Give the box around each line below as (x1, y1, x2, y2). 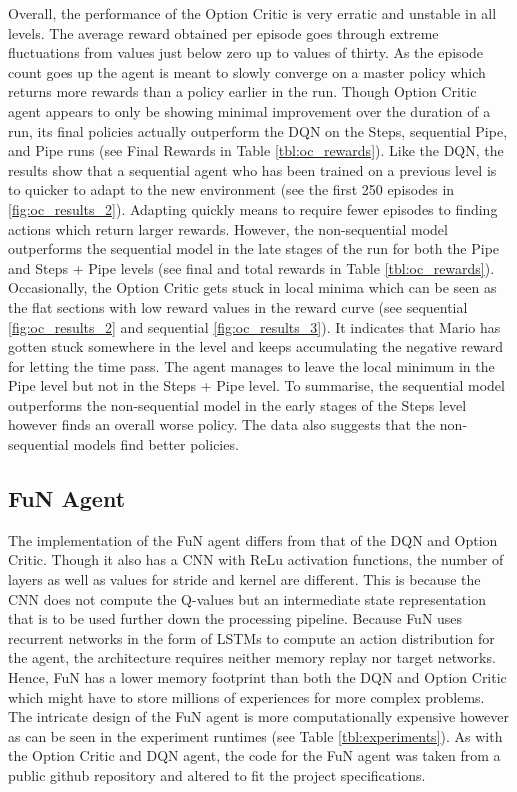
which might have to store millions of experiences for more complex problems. (8, 686, 485, 707)
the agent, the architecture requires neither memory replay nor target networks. (8, 647, 496, 668)
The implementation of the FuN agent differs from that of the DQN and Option (8, 529, 498, 550)
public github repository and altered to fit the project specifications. (8, 764, 426, 785)
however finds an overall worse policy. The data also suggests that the (8, 414, 436, 435)
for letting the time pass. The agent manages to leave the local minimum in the (8, 355, 495, 376)
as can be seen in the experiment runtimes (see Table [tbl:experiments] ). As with (8, 725, 503, 746)
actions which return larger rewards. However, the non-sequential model (8, 218, 448, 239)
